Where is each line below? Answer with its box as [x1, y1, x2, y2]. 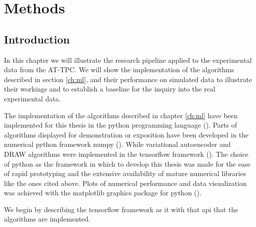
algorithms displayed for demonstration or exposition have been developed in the [4, 129, 249, 139]
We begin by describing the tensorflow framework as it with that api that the [4, 204, 238, 214]
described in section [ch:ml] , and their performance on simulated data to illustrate [4, 74, 252, 84]
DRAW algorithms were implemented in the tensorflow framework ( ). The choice [4, 148, 249, 159]
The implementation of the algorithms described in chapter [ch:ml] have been [4, 110, 238, 120]
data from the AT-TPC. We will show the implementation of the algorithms [4, 64, 234, 75]
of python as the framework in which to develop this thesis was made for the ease [4, 158, 251, 169]
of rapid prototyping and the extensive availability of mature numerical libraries [4, 168, 246, 179]
